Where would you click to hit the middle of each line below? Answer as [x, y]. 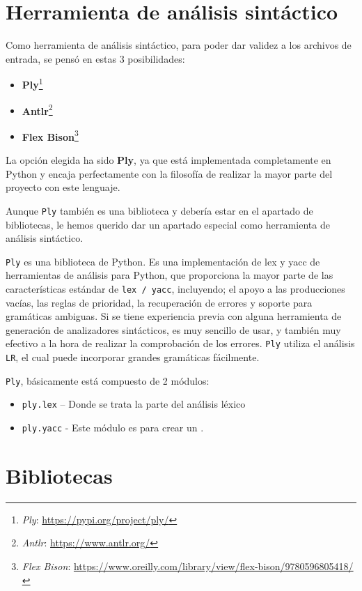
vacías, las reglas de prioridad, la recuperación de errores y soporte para [159, 302]
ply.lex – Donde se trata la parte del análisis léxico [134, 404]
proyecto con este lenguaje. [63, 187]
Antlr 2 [37, 109]
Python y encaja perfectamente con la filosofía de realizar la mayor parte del [169, 173]
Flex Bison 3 [50, 135]
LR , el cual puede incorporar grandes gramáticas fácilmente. [133, 357]
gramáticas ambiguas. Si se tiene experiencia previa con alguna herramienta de [174, 316]
